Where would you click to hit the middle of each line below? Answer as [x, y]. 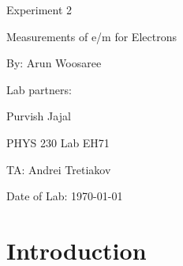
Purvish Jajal [39, 116]
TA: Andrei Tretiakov [59, 169]
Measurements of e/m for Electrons [91, 36]
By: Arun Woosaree [54, 63]
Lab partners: [39, 89]
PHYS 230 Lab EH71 [58, 142]
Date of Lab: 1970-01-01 [65, 196]
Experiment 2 [39, 9]
